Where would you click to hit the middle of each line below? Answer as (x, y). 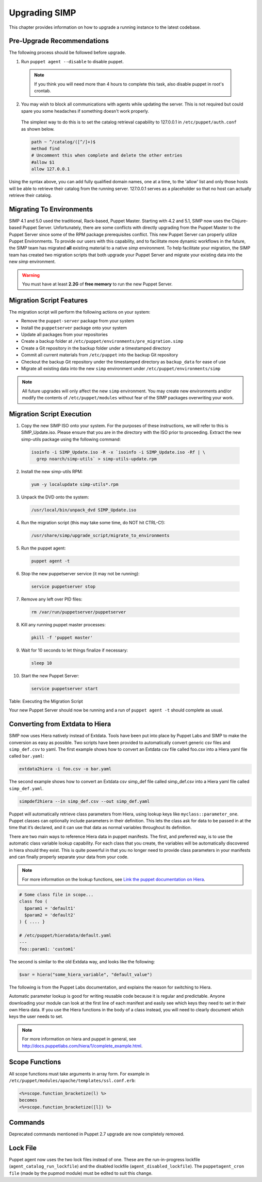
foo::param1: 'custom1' (48, 949)
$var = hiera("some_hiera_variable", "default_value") (86, 974)
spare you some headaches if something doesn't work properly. (85, 111)
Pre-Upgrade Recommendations (59, 41)
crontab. (42, 91)
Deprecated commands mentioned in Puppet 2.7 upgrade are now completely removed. (97, 1134)
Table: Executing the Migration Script (46, 701)
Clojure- (240, 221)
